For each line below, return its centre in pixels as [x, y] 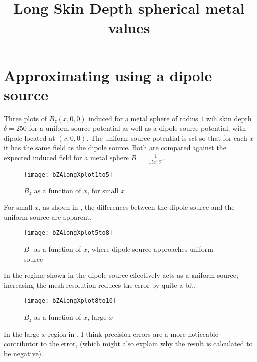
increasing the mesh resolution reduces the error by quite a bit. [100, 285]
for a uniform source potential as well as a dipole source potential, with [137, 128]
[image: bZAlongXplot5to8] [68, 233]
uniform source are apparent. [48, 217]
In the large [22, 333]
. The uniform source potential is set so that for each [167, 137]
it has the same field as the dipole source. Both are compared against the [115, 147]
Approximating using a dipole [108, 75]
